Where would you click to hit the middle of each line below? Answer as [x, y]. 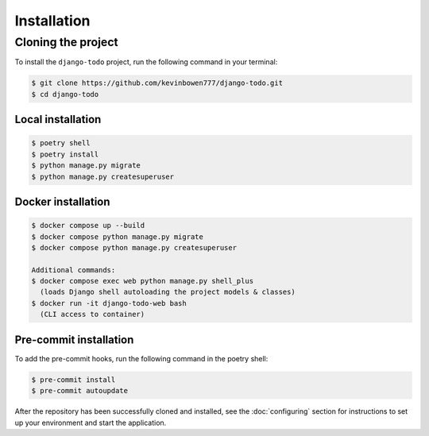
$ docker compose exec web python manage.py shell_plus [143, 281]
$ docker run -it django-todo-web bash [109, 303]
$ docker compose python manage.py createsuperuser [134, 247]
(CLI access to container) [93, 314]
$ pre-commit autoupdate [80, 391]
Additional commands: [73, 270]
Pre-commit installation [74, 340]
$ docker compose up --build [88, 226]
